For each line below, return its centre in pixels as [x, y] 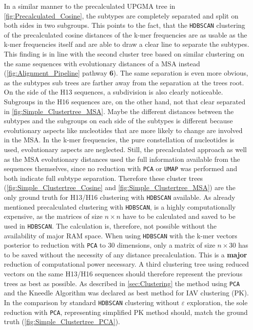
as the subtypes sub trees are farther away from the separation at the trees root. [124, 82]
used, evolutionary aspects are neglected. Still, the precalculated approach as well [126, 149]
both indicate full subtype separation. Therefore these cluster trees [104, 178]
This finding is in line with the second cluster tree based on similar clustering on [124, 54]
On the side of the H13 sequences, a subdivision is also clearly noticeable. [114, 92]
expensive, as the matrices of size [53, 216]
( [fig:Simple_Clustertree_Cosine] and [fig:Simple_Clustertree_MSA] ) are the [120, 187]
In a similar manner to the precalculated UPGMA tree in [90, 6]
